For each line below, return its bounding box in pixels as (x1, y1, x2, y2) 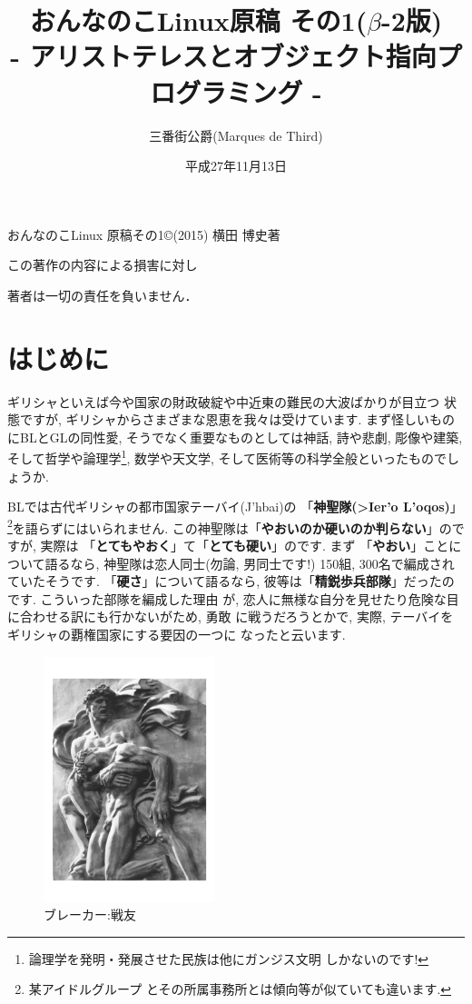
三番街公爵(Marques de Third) (149, 125, 323, 144)
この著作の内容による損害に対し (7, 255, 198, 274)
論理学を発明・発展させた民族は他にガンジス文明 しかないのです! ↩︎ (28, 949, 429, 968)
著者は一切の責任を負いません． (7, 285, 198, 304)
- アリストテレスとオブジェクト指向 (10, 37, 437, 75)
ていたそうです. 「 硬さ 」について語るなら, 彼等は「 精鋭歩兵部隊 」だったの (7, 572, 455, 591)
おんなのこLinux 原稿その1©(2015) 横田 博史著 (7, 224, 280, 244)
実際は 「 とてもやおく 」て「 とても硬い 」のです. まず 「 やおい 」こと (40, 536, 449, 555)
